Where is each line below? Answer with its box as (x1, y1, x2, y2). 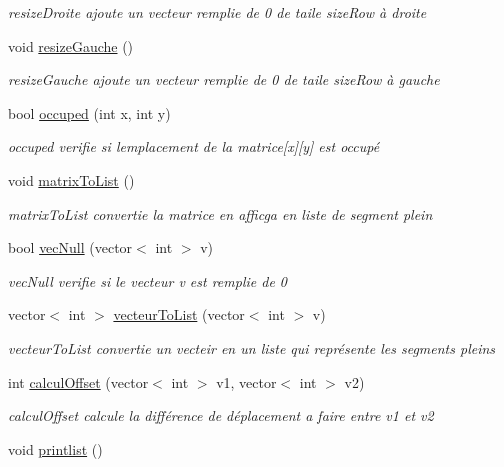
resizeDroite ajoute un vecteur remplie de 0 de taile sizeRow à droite (8, 2, 427, 22)
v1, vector (216, 371, 277, 392)
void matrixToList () (8, 169, 135, 190)
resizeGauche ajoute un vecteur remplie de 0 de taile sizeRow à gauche (8, 69, 440, 90)
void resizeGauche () (8, 35, 134, 56)
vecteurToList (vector (113, 304, 245, 325)
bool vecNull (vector (8, 237, 133, 258)
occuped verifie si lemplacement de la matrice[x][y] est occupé (8, 136, 380, 157)
